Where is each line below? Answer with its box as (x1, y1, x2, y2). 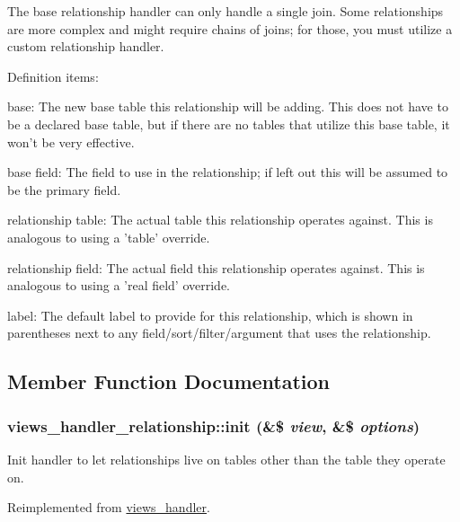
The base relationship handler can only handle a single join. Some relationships (7, 2, 444, 20)
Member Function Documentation (7, 367, 331, 395)
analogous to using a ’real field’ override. (7, 276, 231, 295)
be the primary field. (7, 180, 121, 199)
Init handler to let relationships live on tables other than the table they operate (7, 449, 446, 468)
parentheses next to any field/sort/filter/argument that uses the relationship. (7, 323, 431, 342)
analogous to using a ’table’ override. (7, 227, 210, 246)
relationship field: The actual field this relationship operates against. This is (7, 258, 425, 277)
